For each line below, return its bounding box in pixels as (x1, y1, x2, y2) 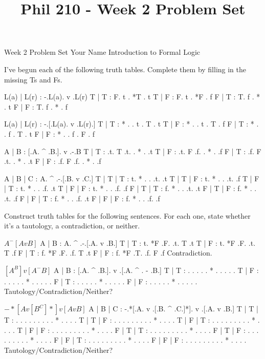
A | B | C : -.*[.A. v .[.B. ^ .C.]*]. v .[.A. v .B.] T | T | (89, 303, 258, 314)
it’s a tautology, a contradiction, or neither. (4, 220, 140, 231)
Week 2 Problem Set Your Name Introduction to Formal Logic (4, 47, 201, 57)
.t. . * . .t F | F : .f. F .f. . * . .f (4, 156, 101, 166)
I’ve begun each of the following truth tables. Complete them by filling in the (4, 64, 247, 74)
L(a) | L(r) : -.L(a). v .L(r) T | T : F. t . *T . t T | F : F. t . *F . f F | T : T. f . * (4, 91, 260, 102)
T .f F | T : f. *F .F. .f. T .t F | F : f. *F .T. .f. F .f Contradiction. (4, 247, 212, 258)
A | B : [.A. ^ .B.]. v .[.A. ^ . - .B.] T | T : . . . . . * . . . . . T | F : (54, 264, 259, 275)
